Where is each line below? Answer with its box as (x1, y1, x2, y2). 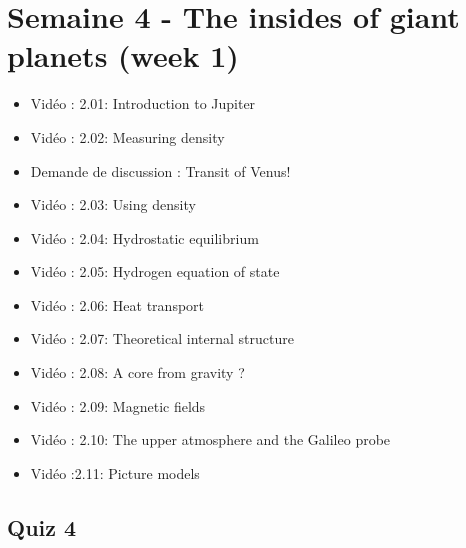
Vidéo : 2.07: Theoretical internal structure (30, 328, 294, 349)
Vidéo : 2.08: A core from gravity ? (30, 362, 245, 383)
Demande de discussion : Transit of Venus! (30, 160, 291, 181)
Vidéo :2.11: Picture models (30, 462, 200, 483)
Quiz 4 (7, 511, 77, 542)
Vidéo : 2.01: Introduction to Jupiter (30, 93, 256, 114)
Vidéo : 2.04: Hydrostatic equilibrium (30, 227, 259, 248)
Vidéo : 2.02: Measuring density (30, 126, 225, 147)
